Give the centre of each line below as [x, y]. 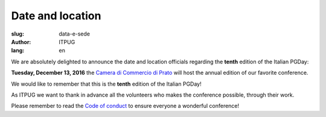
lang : [18, 51]
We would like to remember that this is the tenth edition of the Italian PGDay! [106, 84]
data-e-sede [75, 34]
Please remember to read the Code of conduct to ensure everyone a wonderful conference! [125, 106]
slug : [18, 34]
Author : [21, 42]
